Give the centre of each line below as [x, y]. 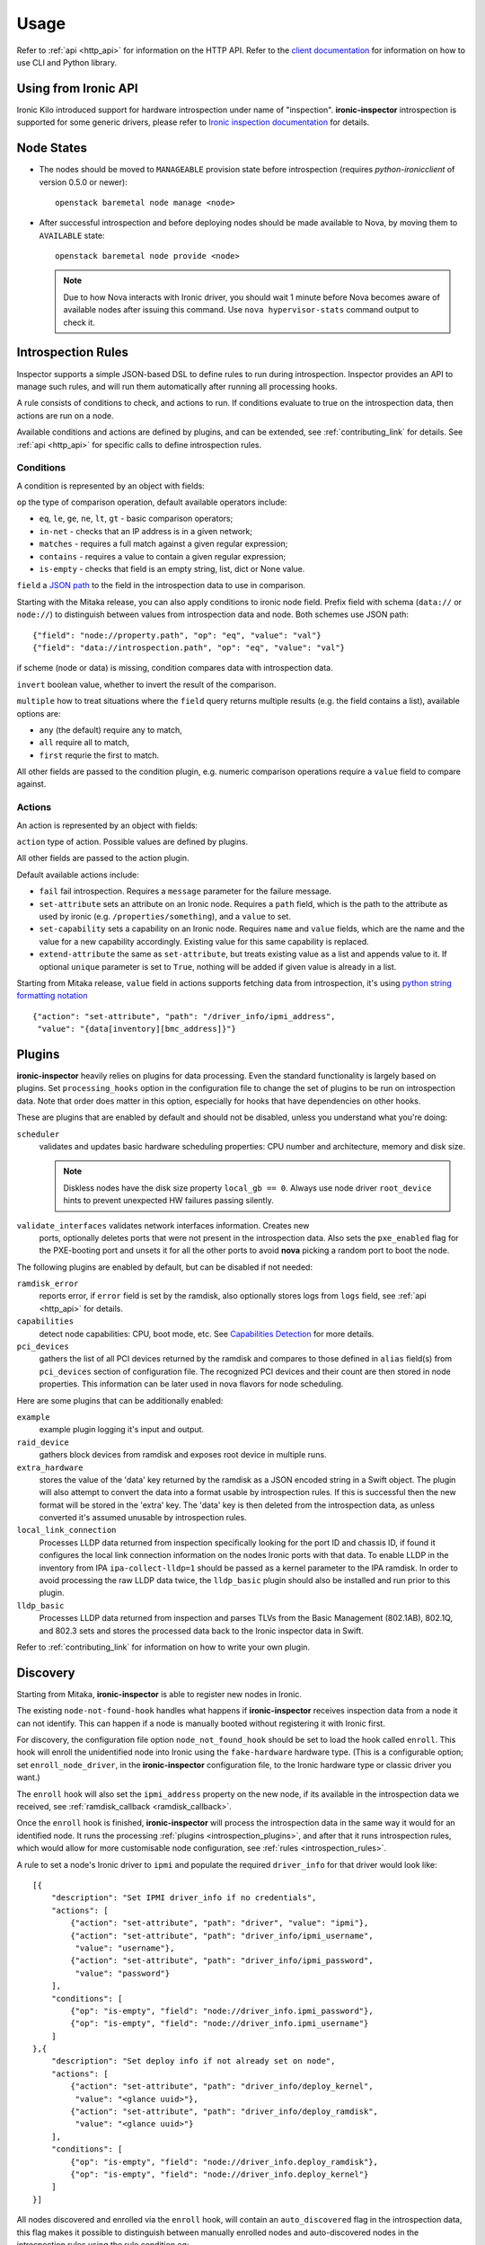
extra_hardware [50, 1467]
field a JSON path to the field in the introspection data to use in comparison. [161, 585]
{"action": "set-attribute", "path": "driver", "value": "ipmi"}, [220, 1923]
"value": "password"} [123, 1973]
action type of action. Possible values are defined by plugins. [132, 841]
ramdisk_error [48, 1284]
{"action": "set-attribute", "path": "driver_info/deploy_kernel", [222, 2087]
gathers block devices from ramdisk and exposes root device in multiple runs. [183, 1455]
